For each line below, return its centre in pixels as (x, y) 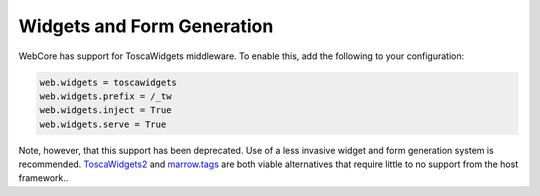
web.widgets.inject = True (105, 110)
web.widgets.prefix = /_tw (105, 96)
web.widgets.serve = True (103, 124)
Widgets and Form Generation (146, 26)
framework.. (43, 178)
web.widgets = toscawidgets (108, 82)
